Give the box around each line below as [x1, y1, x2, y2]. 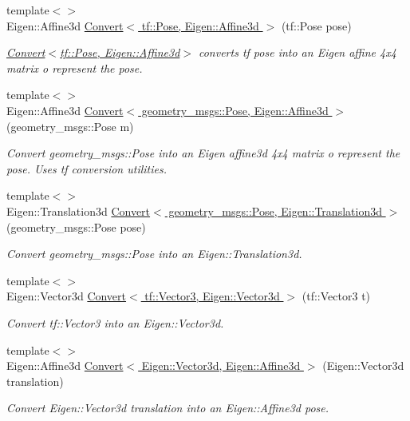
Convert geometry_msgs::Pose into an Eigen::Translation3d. [6, 245, 302, 262]
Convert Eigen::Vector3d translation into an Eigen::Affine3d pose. [6, 399, 329, 416]
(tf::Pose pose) [281, 17, 352, 34]
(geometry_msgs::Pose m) [6, 117, 134, 134]
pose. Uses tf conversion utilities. [6, 160, 167, 177]
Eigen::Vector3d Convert [6, 288, 127, 304]
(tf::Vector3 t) [302, 288, 371, 304]
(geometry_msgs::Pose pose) [6, 218, 146, 235]
